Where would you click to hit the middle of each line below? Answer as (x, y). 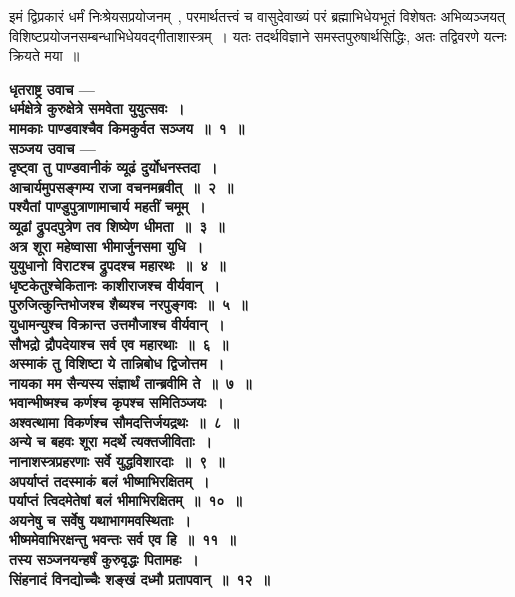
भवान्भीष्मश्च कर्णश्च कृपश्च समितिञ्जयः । (116, 402)
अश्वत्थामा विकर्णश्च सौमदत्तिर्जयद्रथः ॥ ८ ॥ (124, 421)
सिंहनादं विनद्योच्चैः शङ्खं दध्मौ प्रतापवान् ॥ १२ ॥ (139, 578)
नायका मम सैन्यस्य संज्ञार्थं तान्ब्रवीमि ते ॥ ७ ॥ (130, 382)
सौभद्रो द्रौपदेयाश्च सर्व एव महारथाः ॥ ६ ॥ (119, 343)
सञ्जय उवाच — (52, 147)
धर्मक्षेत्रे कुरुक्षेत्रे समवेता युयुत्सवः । (97, 108)
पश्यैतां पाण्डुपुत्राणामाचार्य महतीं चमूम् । (107, 206)
